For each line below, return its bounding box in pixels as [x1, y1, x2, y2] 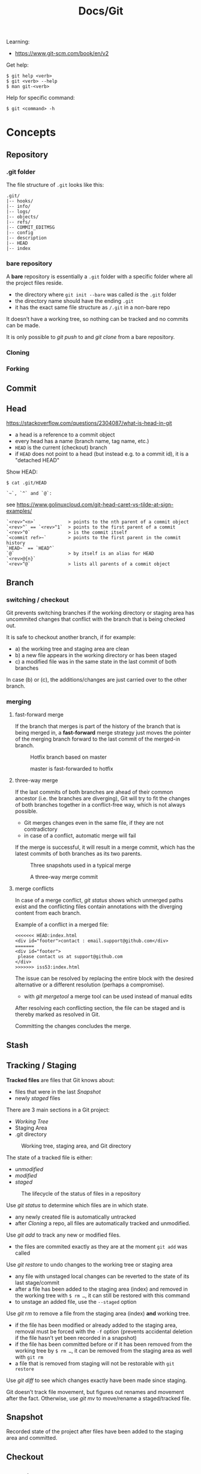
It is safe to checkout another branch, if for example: [6, 634, 136, 641]
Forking [6, 365, 29, 373]
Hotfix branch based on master [29, 753, 107, 761]
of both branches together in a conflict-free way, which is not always [14, 801, 186, 809]
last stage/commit [14, 1279, 60, 1286]
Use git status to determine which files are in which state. [6, 1201, 148, 1209]
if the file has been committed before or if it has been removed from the [14, 1341, 193, 1348]
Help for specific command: [6, 94, 75, 102]
